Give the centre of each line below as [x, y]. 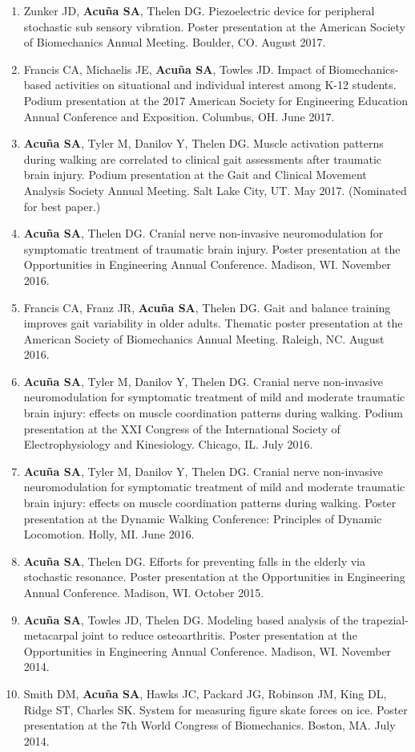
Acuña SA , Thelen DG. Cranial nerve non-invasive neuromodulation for [203, 233]
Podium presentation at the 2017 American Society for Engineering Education [216, 100]
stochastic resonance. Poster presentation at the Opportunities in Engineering [214, 577]
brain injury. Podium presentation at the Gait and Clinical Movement [195, 175]
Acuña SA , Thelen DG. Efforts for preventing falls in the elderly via [194, 561]
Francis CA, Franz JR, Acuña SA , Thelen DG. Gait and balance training [207, 307]
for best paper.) [62, 206]
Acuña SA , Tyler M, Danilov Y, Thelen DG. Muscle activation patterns [203, 143]
